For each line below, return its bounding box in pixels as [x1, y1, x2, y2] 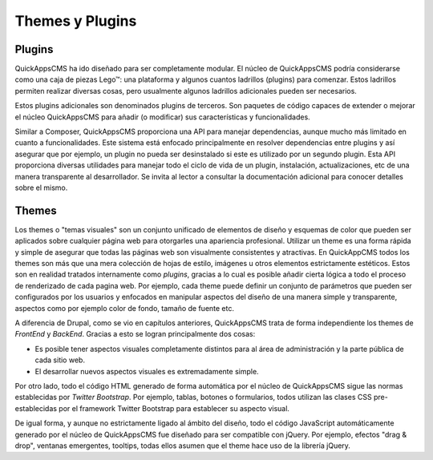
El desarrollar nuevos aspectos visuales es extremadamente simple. [34, 366, 260, 376]
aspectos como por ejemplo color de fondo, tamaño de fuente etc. [14, 303, 235, 313]
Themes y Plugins [14, 12, 137, 30]
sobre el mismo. [14, 183, 68, 192]
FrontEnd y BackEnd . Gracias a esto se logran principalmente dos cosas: [14, 329, 256, 339]
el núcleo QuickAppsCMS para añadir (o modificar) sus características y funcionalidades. [14, 112, 310, 122]
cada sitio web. [34, 355, 86, 365]
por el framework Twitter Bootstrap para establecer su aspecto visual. [59, 403, 290, 413]
